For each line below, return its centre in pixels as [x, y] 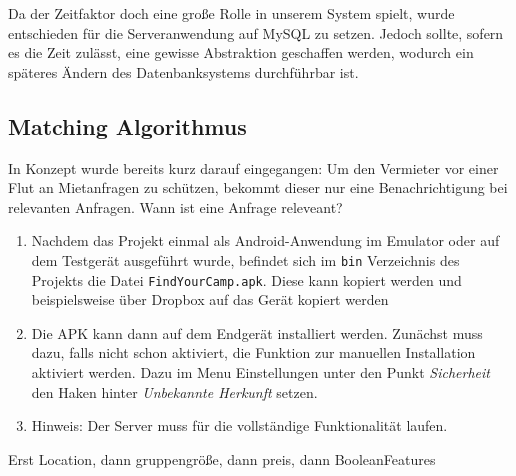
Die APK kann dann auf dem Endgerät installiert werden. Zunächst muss [257, 332]
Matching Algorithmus [127, 125]
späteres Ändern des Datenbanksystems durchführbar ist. [183, 71]
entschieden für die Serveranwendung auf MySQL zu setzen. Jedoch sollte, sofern [256, 32]
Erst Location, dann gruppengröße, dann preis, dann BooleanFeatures [222, 458]
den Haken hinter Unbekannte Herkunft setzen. [174, 391]
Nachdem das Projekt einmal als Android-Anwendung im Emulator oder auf [265, 240]
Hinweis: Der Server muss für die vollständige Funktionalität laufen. [239, 425]
